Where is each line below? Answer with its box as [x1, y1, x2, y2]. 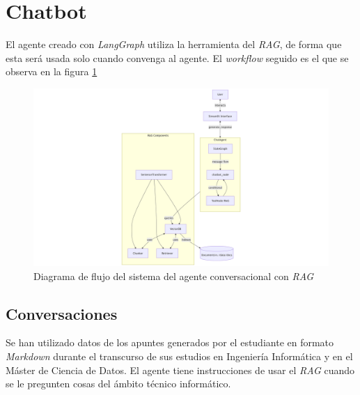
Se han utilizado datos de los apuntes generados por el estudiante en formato [6, 335, 334, 350]
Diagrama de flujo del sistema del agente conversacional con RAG [33, 268, 314, 283]
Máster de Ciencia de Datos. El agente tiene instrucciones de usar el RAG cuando [6, 362, 354, 377]
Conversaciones [6, 302, 118, 324]
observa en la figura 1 [6, 64, 97, 79]
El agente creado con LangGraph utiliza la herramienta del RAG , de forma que [6, 37, 342, 52]
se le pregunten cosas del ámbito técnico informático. [6, 376, 231, 391]
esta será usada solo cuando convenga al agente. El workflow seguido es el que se [6, 50, 349, 65]
